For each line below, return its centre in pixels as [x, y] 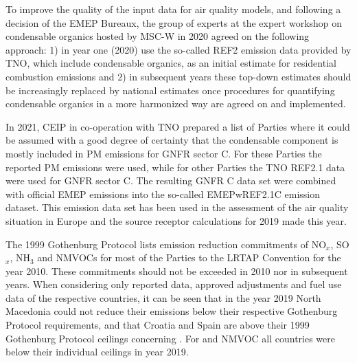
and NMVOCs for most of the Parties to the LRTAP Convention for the [189, 257]
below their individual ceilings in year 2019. [97, 352]
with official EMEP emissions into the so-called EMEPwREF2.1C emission [163, 194]
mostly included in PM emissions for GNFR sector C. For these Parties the [164, 153]
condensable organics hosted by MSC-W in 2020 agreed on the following [158, 36]
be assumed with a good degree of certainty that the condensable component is [172, 140]
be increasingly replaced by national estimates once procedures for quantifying [170, 90]
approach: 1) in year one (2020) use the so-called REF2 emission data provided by [178, 49]
